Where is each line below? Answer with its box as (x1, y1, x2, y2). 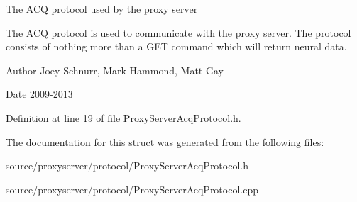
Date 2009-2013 (6, 86, 73, 101)
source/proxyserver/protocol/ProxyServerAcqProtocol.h (6, 158, 248, 173)
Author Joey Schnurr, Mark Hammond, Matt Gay (6, 62, 224, 77)
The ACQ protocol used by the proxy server (6, 1, 198, 16)
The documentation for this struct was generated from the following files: (6, 134, 324, 149)
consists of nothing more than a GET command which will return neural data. (6, 39, 347, 54)
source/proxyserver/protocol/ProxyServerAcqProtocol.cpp (6, 181, 258, 196)
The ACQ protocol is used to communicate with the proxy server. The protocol (6, 25, 351, 40)
